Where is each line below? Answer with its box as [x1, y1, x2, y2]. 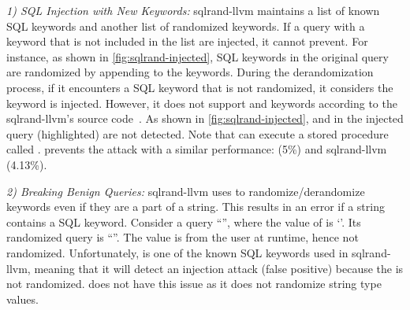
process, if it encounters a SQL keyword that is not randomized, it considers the [6, 79, 393, 95]
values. [6, 290, 39, 307]
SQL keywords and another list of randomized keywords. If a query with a [6, 17, 365, 34]
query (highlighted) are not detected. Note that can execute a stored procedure [6, 125, 389, 142]
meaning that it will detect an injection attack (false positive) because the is [34, 260, 404, 276]
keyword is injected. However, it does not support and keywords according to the [6, 94, 397, 111]
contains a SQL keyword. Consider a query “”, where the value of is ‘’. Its [6, 213, 361, 230]
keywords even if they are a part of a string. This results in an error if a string [6, 198, 385, 215]
